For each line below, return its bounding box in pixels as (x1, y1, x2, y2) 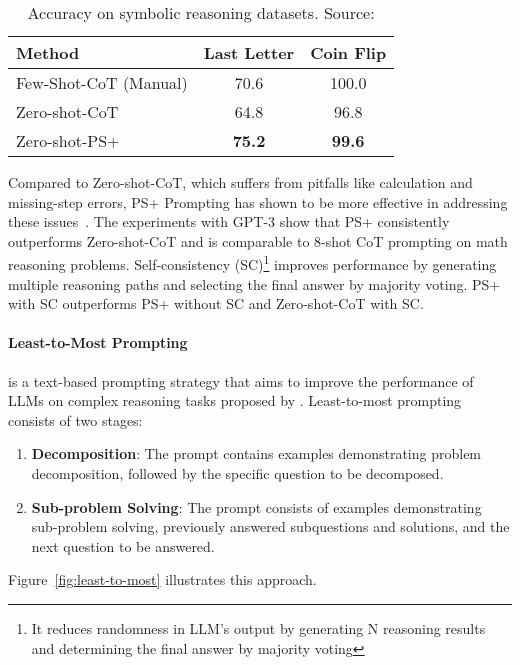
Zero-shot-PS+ (16, 129, 120, 152)
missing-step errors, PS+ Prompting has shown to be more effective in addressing (8, 191, 508, 212)
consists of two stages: (8, 409, 143, 430)
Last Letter (203, 41, 295, 64)
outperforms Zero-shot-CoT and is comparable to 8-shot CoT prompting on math (8, 230, 508, 251)
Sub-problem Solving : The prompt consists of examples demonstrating (31, 496, 482, 517)
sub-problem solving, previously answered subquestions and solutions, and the (31, 516, 510, 537)
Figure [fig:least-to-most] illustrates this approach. (8, 569, 317, 590)
